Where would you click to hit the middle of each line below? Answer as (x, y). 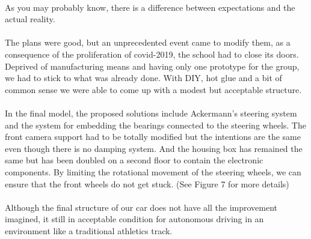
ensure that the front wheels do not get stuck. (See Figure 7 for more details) (147, 183)
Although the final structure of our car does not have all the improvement (141, 207)
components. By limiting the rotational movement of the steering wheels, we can (153, 171)
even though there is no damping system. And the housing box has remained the (154, 148)
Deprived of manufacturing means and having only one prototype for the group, (152, 66)
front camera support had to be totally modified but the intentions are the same (153, 137)
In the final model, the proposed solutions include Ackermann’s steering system (151, 113)
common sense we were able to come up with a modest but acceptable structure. (153, 89)
